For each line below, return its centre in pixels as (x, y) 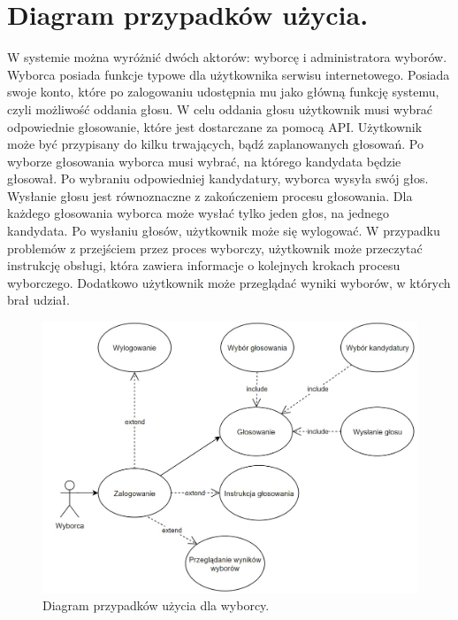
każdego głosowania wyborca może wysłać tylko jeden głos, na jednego (198, 213)
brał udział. (38, 300)
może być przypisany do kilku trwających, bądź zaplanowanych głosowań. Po (216, 144)
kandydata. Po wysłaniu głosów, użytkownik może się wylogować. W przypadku (224, 231)
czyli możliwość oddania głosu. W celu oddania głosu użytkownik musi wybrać (220, 108)
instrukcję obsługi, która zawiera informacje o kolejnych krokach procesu (204, 265)
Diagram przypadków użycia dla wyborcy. (156, 605)
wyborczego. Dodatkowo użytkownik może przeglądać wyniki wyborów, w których (229, 282)
